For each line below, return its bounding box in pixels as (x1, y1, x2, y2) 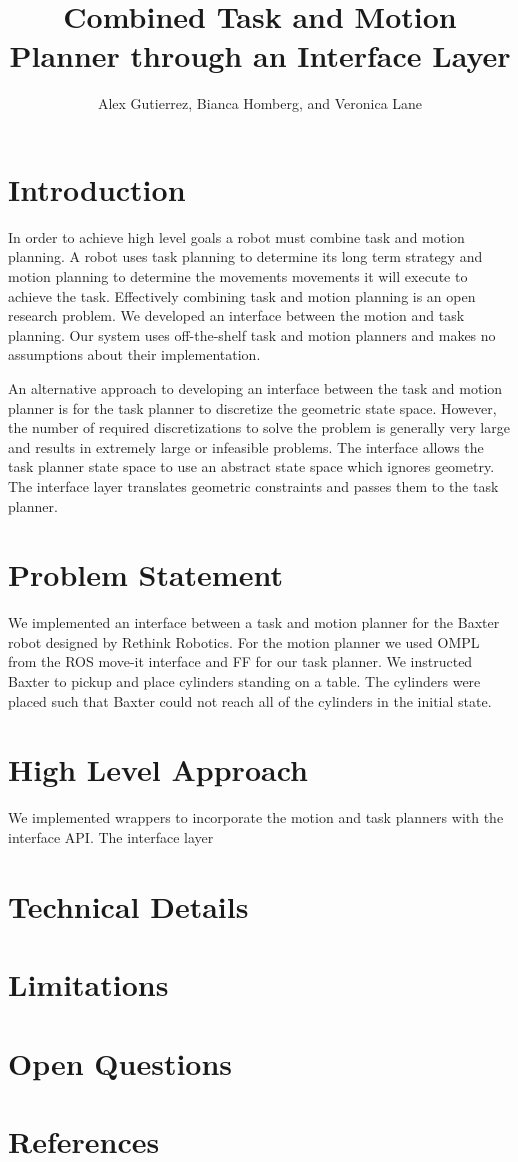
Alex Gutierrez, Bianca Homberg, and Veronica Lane (97, 93, 423, 114)
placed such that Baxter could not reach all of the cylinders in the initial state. (8, 690, 492, 711)
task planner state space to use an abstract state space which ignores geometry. (8, 456, 495, 477)
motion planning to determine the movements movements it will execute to (8, 266, 468, 287)
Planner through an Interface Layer (9, 35, 511, 76)
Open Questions (8, 1042, 233, 1083)
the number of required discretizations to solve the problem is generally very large (8, 417, 510, 438)
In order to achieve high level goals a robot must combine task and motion (8, 226, 465, 247)
